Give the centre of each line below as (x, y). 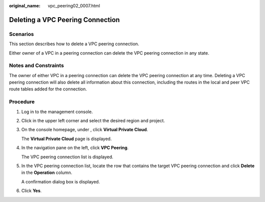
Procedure (22, 102)
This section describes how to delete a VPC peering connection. (74, 44)
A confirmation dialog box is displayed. (61, 181)
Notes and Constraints (37, 65)
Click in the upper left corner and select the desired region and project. (93, 121)
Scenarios (22, 34)
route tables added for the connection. (48, 89)
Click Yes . (31, 191)
